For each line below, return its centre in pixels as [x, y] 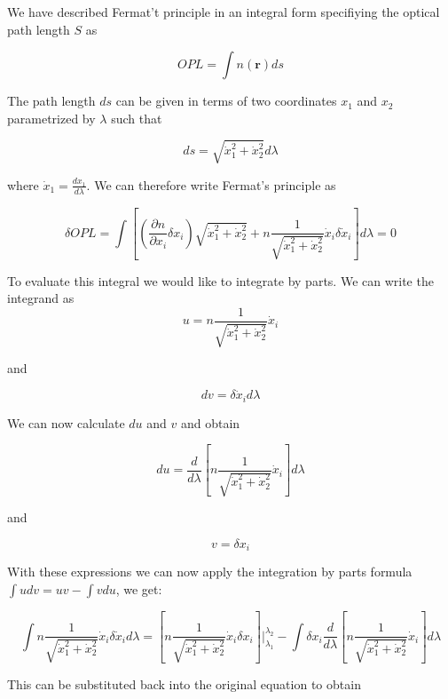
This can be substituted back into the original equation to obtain [184, 683]
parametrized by [51, 118]
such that [137, 118]
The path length [51, 101]
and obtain [210, 422]
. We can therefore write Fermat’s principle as [211, 184]
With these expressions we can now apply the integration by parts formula [210, 572]
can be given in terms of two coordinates [226, 101]
